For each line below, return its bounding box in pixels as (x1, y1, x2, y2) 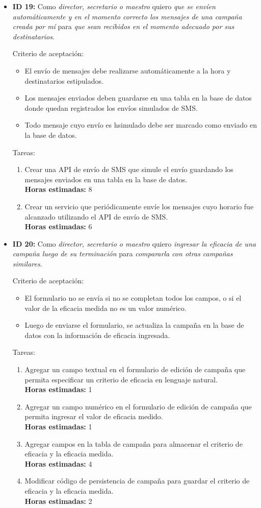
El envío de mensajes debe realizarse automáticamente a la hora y (24, 65, 231, 76)
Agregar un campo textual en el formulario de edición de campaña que (24, 364, 246, 375)
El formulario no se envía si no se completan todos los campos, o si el (24, 293, 242, 303)
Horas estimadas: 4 (24, 458, 92, 469)
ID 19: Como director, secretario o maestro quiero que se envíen (12, 1, 216, 11)
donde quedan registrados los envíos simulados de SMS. (24, 102, 198, 113)
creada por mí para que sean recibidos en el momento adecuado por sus (12, 21, 234, 32)
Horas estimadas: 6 (24, 221, 92, 232)
